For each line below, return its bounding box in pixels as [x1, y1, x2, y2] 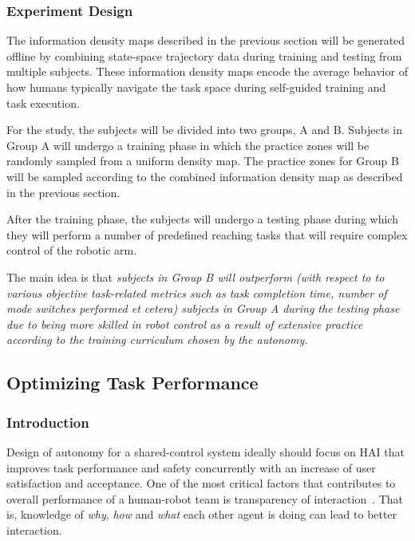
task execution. [6, 94, 80, 111]
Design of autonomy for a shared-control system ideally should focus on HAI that [6, 443, 405, 460]
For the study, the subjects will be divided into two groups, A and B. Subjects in [6, 121, 402, 138]
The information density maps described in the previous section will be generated [6, 32, 405, 49]
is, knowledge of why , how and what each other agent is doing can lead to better [6, 506, 397, 523]
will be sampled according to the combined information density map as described [6, 168, 403, 184]
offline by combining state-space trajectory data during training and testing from [6, 47, 402, 64]
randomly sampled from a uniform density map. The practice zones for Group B [6, 152, 399, 169]
